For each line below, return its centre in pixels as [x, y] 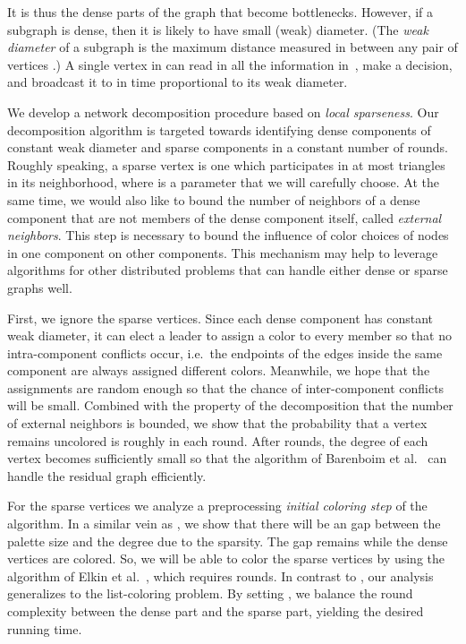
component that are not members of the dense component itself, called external [225, 217]
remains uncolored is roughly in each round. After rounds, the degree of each [218, 440]
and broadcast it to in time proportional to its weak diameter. [178, 82]
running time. [45, 628]
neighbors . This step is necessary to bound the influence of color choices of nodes [228, 235]
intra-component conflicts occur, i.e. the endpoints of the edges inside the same [225, 352]
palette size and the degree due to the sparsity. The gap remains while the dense [228, 541]
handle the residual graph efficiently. [107, 475]
